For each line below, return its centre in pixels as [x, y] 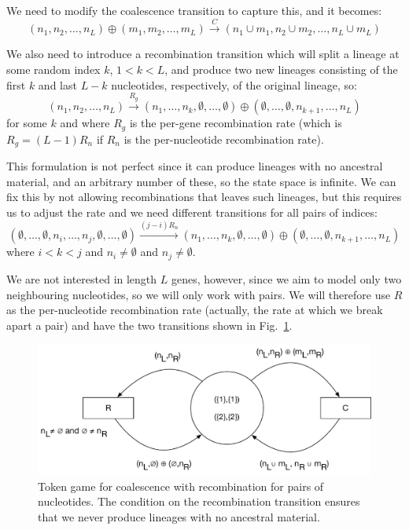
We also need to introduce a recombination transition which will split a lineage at [203, 54]
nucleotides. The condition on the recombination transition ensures [199, 501]
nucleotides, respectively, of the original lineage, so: [234, 84]
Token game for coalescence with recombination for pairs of [181, 486]
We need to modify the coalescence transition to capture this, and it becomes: [194, 10]
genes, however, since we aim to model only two [286, 278]
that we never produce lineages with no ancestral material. [179, 516]
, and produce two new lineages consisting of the [281, 69]
